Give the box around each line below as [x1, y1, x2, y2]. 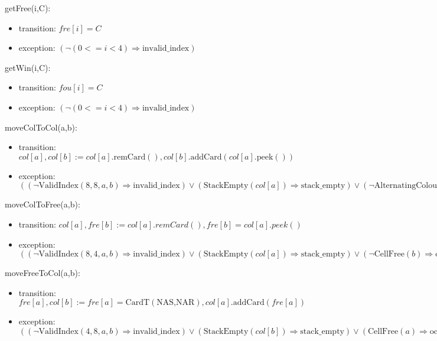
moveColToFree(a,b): [5, 198, 80, 210]
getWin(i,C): [5, 61, 51, 73]
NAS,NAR [156, 298, 195, 307]
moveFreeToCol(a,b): [5, 267, 80, 279]
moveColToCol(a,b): [5, 121, 77, 133]
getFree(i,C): [5, 2, 51, 14]
